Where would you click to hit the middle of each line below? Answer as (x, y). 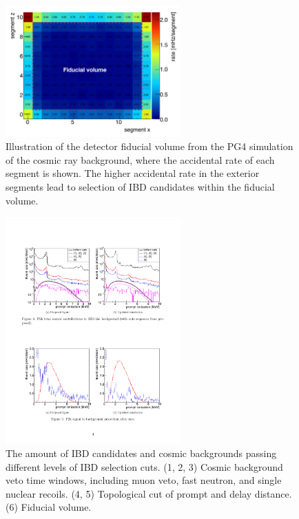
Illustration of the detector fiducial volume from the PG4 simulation (149, 146)
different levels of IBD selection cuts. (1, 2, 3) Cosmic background (144, 466)
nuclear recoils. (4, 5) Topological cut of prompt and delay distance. (149, 493)
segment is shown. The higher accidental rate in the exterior (133, 173)
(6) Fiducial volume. (49, 507)
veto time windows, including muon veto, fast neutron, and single (144, 480)
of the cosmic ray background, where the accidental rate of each (140, 159)
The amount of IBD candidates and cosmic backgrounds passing (141, 453)
